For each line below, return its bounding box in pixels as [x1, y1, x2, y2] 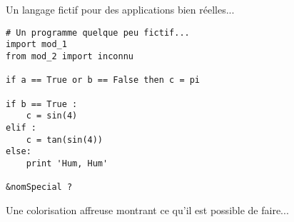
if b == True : [6, 99, 78, 109]
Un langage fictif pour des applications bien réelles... [6, 2, 235, 16]
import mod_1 [6, 39, 67, 50]
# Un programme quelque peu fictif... [6, 27, 190, 38]
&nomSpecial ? [6, 182, 73, 193]
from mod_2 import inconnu [6, 51, 133, 61]
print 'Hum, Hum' [26, 158, 108, 168]
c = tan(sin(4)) [26, 134, 103, 145]
